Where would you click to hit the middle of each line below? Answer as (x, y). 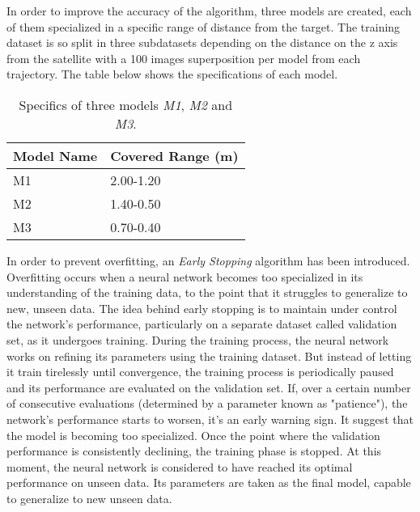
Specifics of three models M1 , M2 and (126, 104)
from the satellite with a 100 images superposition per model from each (184, 58)
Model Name (55, 155)
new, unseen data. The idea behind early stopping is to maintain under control (202, 308)
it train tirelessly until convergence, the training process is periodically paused (200, 372)
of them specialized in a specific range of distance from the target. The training (204, 26)
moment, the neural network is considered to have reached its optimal (180, 466)
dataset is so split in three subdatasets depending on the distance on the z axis (202, 42)
